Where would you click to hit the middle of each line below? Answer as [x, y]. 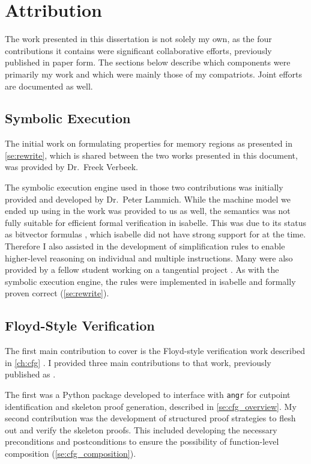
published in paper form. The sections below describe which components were [148, 62]
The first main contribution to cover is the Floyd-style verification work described [155, 351]
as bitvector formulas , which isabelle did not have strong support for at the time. [155, 234]
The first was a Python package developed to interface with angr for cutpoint [148, 394]
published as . [30, 374]
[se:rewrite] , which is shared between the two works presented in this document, [151, 155]
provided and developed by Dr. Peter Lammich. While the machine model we [148, 199]
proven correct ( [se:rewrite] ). [57, 293]
